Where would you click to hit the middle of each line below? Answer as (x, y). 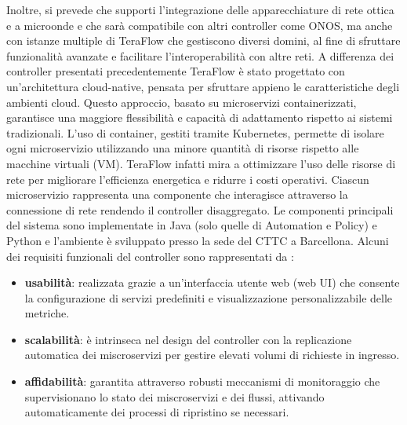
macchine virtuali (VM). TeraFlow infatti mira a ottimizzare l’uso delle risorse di (201, 163)
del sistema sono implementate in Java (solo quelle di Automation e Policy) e (192, 225)
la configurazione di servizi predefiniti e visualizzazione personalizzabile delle (209, 297)
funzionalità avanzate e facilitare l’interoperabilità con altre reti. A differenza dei (200, 55)
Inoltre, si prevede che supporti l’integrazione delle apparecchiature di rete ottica (200, 9)
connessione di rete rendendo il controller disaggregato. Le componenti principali (200, 209)
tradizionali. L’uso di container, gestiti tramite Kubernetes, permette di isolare (195, 132)
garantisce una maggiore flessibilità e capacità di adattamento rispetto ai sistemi (200, 117)
